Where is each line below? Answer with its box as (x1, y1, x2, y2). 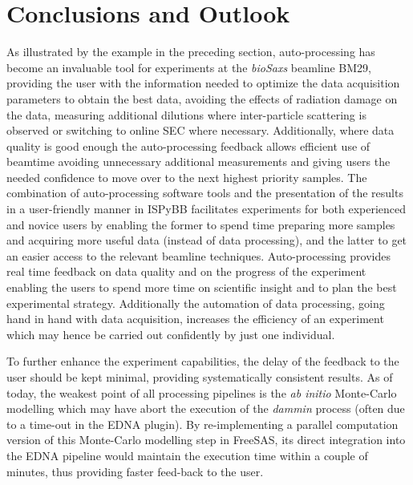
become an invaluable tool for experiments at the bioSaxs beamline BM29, (6, 59, 371, 75)
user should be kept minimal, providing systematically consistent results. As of (6, 369, 393, 385)
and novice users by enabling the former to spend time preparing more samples (6, 216, 395, 232)
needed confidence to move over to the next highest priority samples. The (6, 168, 367, 185)
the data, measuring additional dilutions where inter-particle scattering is (6, 106, 366, 123)
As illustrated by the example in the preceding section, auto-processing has (6, 43, 375, 60)
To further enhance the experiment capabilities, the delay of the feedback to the (6, 353, 399, 370)
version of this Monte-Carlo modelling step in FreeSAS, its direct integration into (6, 431, 406, 448)
